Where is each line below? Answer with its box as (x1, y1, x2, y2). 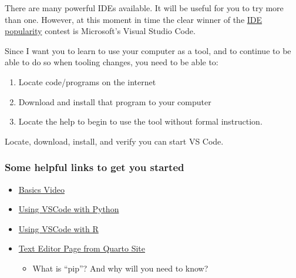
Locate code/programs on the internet (18, 75, 156, 88)
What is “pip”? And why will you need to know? (32, 262, 208, 274)
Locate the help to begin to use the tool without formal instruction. (18, 115, 263, 128)
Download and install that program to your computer (18, 95, 211, 108)
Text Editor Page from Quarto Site (18, 242, 145, 254)
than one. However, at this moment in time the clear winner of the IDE (5, 13, 263, 25)
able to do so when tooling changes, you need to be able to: (5, 56, 218, 68)
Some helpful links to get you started (5, 160, 184, 175)
